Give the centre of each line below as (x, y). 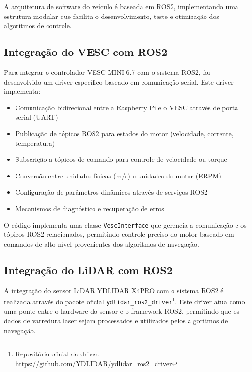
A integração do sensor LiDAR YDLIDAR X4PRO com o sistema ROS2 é (114, 290)
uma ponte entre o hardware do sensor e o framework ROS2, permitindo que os (122, 311)
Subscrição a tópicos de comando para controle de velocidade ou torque (121, 159)
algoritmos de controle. (38, 26)
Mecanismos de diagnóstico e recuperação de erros (90, 208)
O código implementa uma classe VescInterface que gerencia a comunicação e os (125, 224)
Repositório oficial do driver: (58, 354)
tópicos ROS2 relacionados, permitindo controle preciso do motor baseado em (119, 234)
